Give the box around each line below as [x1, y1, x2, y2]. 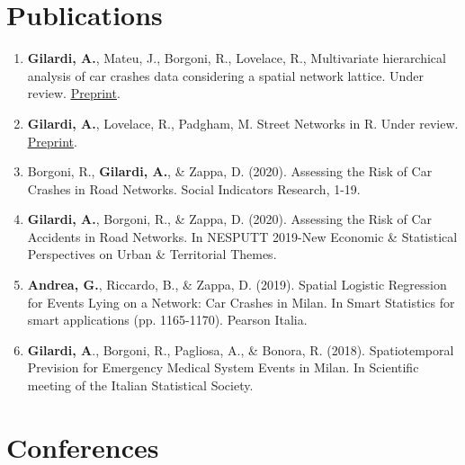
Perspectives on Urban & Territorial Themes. [27, 245, 277, 264]
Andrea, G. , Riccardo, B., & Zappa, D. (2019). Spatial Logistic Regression [27, 275, 447, 294]
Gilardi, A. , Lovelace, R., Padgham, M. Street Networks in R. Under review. [27, 113, 459, 132]
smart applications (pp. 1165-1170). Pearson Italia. [27, 310, 308, 329]
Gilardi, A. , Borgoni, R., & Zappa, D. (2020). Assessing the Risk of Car [27, 210, 433, 228]
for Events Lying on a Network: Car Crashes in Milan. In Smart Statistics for [27, 292, 455, 311]
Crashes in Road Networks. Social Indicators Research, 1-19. [27, 179, 361, 198]
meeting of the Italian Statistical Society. [27, 376, 254, 395]
